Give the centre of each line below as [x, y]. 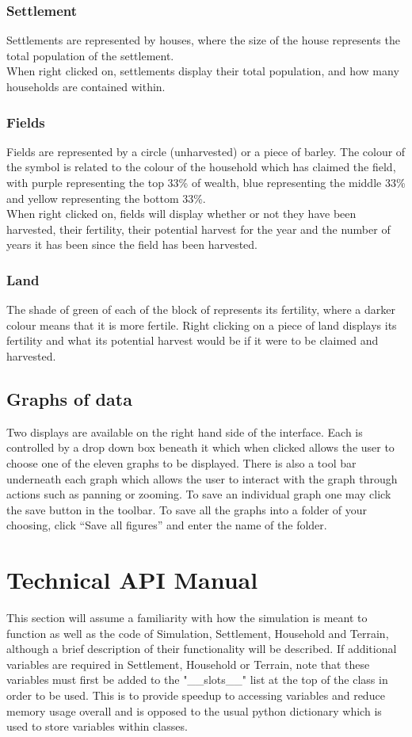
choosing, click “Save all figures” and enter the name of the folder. [167, 525]
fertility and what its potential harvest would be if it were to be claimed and [193, 340]
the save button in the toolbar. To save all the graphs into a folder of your [187, 509]
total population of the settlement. [90, 55]
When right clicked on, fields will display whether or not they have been [181, 214]
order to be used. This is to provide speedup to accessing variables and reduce [196, 695]
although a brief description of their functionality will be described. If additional [202, 649]
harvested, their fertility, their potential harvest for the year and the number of [198, 229]
